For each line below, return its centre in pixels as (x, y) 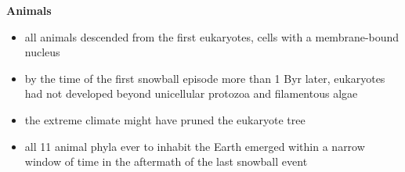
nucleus (42, 52)
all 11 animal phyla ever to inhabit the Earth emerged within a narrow (195, 146)
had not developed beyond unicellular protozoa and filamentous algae (191, 93)
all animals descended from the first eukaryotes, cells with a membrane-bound (212, 36)
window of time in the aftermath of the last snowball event (166, 161)
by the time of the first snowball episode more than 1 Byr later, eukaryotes (205, 78)
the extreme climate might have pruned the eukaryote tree (165, 119)
